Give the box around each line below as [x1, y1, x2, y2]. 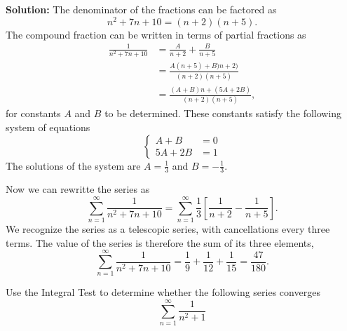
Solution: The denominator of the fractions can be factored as [6, 2, 277, 16]
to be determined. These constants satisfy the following [104, 106, 342, 121]
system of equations [6, 120, 90, 135]
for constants [6, 106, 61, 121]
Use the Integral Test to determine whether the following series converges [6, 285, 320, 299]
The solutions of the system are [6, 158, 141, 173]
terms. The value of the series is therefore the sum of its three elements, [6, 235, 314, 250]
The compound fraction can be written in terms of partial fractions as [6, 27, 306, 41]
